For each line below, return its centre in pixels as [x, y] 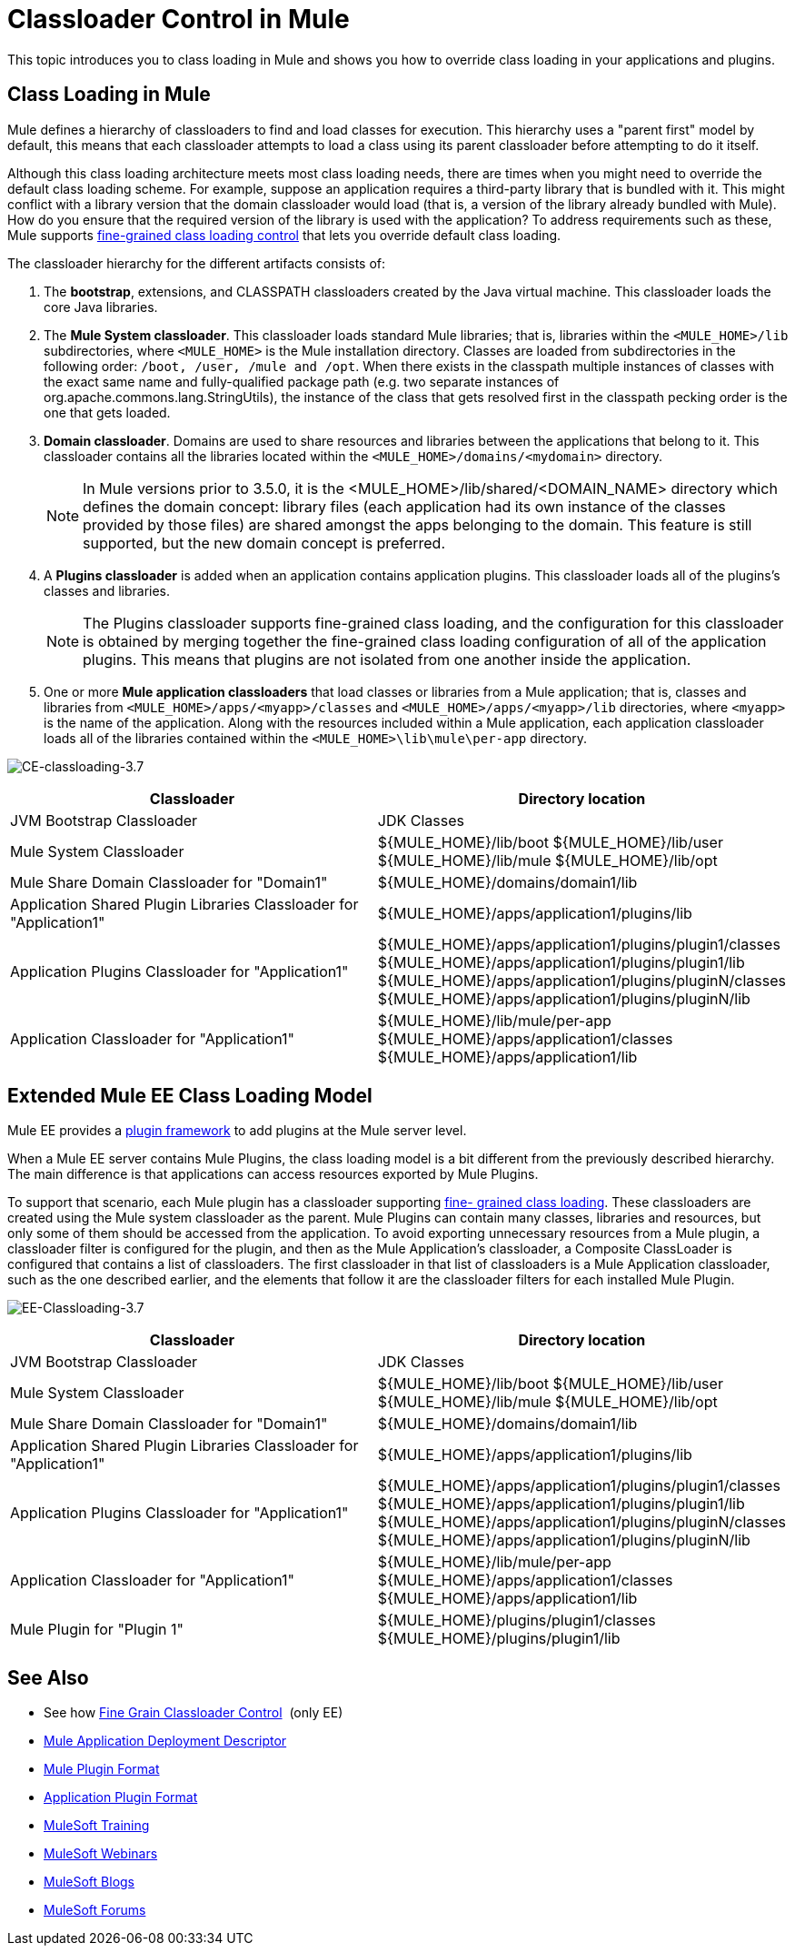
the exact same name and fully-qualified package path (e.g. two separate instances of [302, 381]
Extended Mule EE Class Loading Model [190, 1096]
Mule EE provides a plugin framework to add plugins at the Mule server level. [237, 1131]
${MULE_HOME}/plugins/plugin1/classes [517, 1621]
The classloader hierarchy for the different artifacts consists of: [197, 263]
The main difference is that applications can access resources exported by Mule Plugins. [273, 1174]
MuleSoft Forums [95, 1910]
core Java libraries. [101, 307]
